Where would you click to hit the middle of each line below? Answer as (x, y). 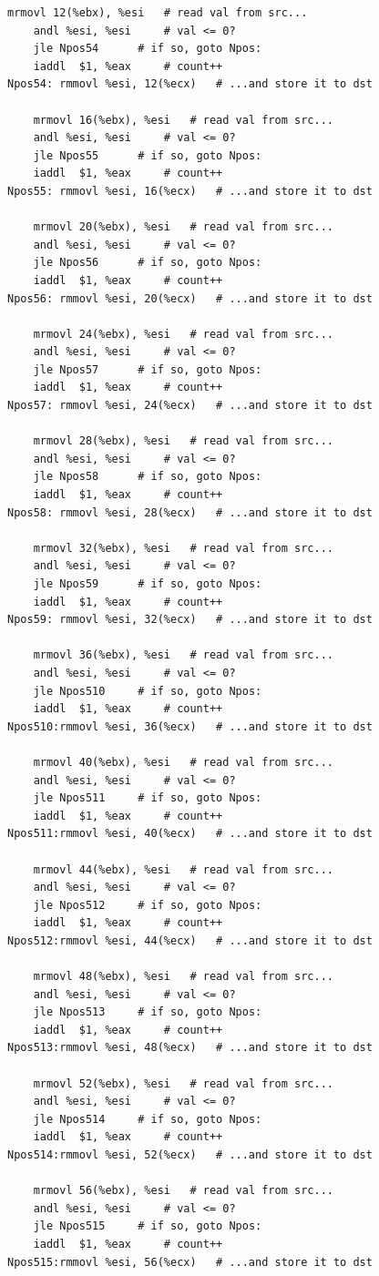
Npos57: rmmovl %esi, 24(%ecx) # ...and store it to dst (190, 406)
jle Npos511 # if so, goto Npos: (148, 798)
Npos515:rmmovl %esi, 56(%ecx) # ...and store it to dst (190, 1262)
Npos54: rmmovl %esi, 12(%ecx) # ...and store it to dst (190, 84)
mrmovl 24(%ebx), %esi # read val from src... (183, 334)
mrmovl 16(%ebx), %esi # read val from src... (183, 120)
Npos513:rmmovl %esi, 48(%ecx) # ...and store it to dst (190, 1048)
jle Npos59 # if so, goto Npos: (148, 584)
